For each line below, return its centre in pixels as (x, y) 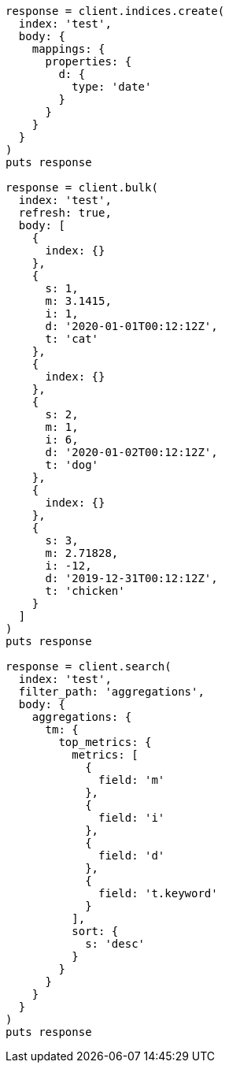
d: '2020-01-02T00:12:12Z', (131, 452)
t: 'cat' (72, 339)
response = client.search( (89, 666)
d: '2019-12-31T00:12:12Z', (131, 578)
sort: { (95, 931)
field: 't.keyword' (158, 893)
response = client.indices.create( (115, 11)
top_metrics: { (105, 742)
